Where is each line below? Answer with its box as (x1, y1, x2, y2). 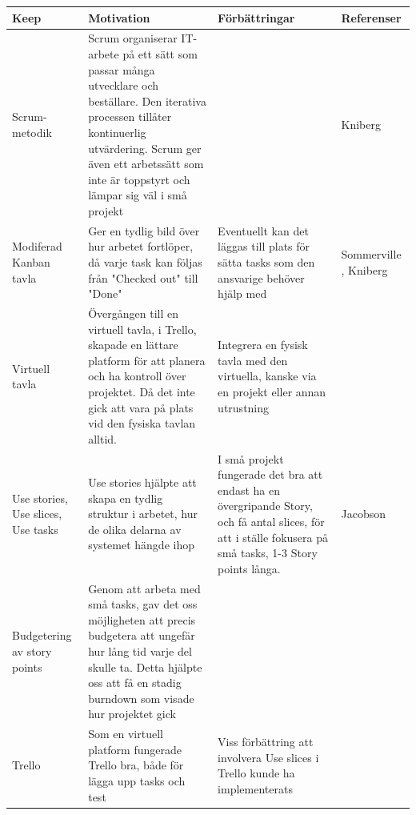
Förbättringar (218, 9, 295, 26)
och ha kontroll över (88, 367, 186, 384)
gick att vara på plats (88, 399, 194, 416)
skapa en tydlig (88, 489, 163, 506)
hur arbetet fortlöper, (88, 238, 194, 255)
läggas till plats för (218, 238, 310, 255)
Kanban (12, 253, 50, 270)
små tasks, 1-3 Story (218, 544, 318, 561)
